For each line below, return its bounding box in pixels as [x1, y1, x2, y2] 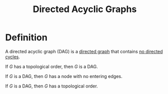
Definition [5, 32, 48, 43]
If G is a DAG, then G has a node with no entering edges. [5, 73, 123, 79]
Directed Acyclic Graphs [32, 4, 137, 15]
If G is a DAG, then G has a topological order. [5, 83, 98, 89]
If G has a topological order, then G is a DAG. [5, 63, 98, 69]
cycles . [5, 54, 20, 60]
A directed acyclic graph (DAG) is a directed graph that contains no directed [5, 48, 163, 54]
